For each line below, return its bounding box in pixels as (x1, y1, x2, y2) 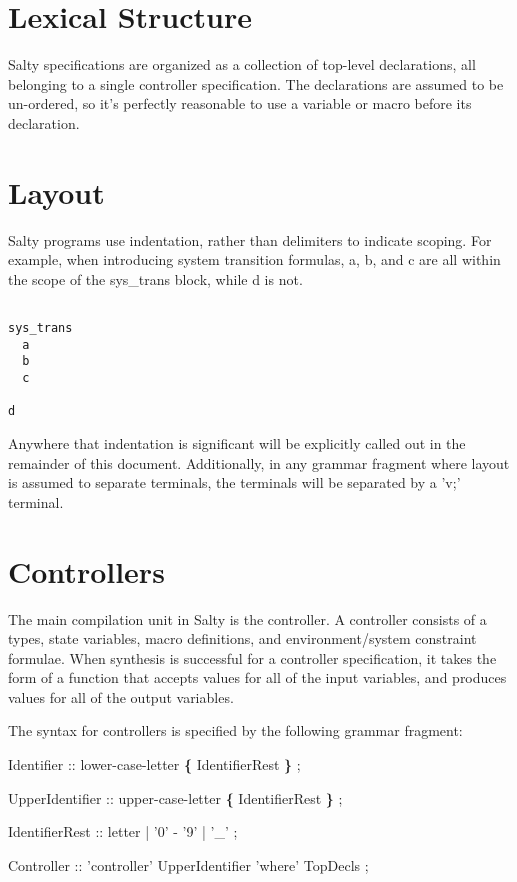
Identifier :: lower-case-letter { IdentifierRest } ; (8, 754, 301, 775)
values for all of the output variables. (8, 686, 234, 707)
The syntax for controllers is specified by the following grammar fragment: (8, 720, 463, 741)
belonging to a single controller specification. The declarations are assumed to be (8, 73, 504, 94)
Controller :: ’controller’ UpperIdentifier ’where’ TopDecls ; (8, 854, 369, 875)
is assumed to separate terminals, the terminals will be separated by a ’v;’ (8, 472, 461, 493)
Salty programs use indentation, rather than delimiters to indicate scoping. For (8, 229, 492, 250)
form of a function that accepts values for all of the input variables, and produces (8, 667, 507, 688)
